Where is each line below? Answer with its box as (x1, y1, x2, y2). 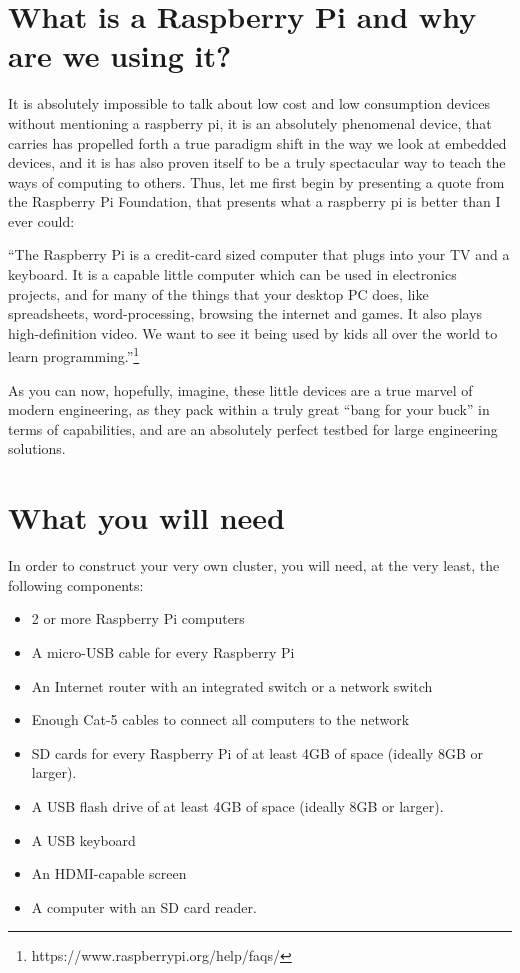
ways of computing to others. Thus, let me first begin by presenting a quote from (8, 171, 505, 192)
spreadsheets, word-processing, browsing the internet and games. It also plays (8, 303, 483, 324)
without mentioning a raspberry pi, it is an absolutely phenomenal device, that (8, 112, 492, 133)
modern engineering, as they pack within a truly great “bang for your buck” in (8, 399, 490, 420)
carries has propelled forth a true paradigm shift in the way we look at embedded (8, 132, 507, 153)
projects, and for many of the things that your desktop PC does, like (8, 283, 429, 304)
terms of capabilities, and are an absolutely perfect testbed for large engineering (8, 418, 498, 439)
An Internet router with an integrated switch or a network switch (31, 675, 433, 696)
